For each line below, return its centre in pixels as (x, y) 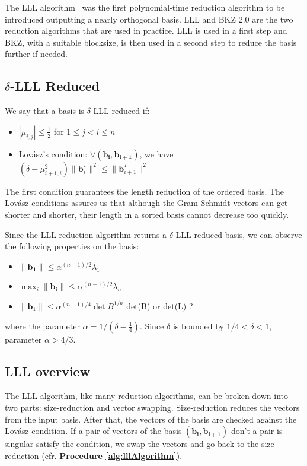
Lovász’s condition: (53, 153)
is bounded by (198, 326)
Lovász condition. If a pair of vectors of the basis (93, 431)
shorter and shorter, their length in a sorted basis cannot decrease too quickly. (147, 214)
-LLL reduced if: (120, 111)
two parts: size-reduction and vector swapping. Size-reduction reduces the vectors (152, 407)
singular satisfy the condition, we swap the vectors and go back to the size (140, 444)
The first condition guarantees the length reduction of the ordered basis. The (145, 191)
